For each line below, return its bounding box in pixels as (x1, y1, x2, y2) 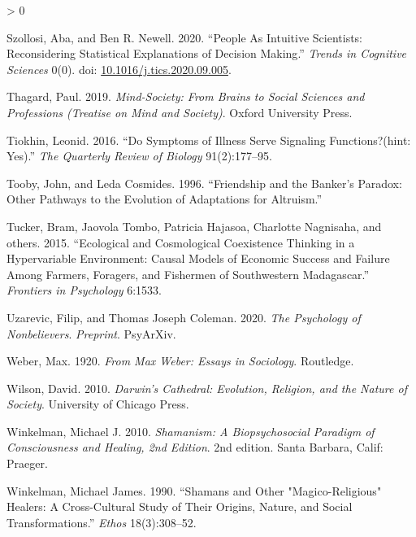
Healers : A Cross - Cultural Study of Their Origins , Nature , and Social (6, 498, 353, 515)
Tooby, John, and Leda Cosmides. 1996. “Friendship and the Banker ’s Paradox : (6, 174, 402, 191)
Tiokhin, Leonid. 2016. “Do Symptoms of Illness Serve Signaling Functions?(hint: (6, 131, 411, 148)
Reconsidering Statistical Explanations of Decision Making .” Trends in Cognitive (6, 45, 407, 62)
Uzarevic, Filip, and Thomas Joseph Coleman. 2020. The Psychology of (6, 308, 361, 325)
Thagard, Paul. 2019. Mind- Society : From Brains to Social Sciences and (6, 88, 365, 105)
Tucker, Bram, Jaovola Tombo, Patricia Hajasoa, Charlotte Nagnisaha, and (6, 217, 382, 234)
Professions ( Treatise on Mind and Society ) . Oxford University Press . (6, 103, 353, 120)
